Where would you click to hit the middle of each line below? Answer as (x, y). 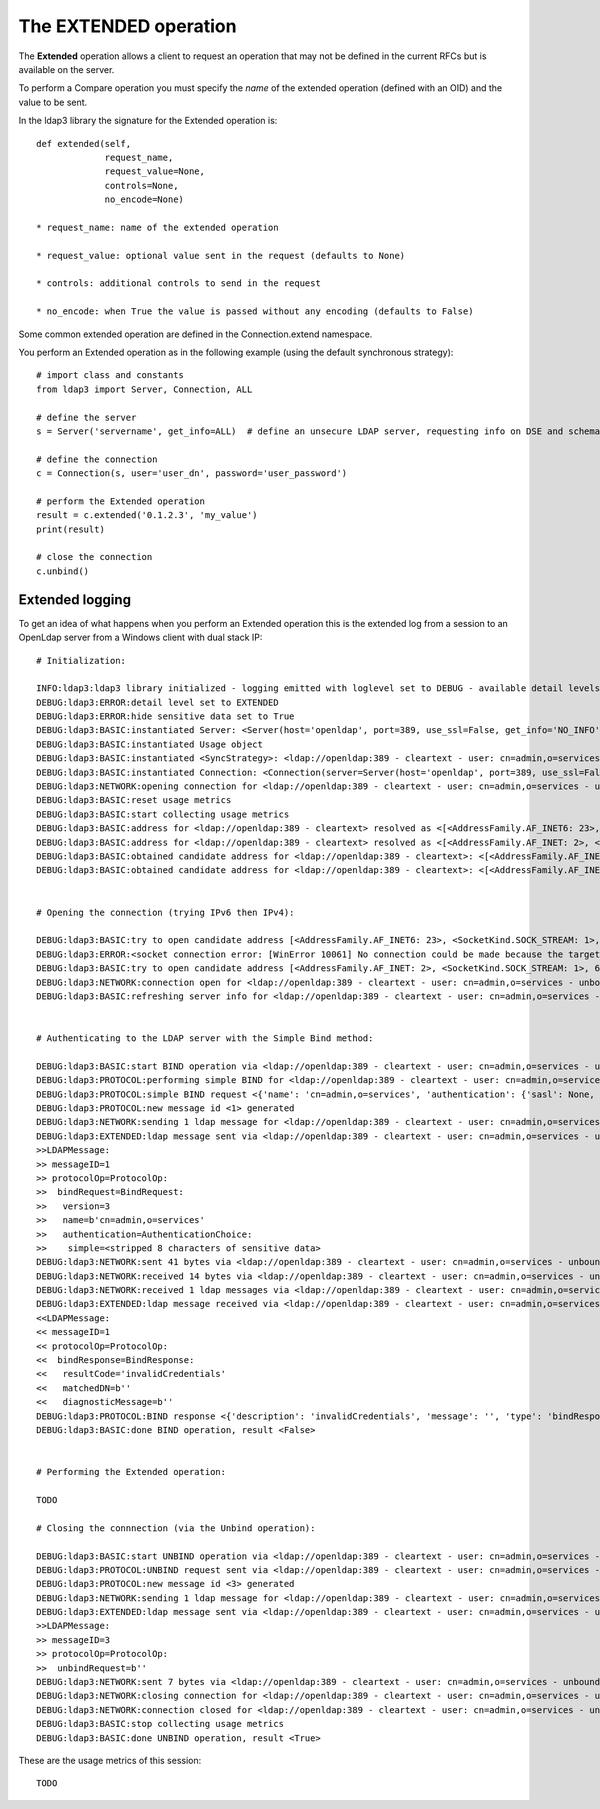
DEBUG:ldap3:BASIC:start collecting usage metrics (163, 814)
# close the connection (94, 557)
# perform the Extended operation (120, 501)
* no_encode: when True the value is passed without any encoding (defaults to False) (255, 311)
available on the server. (66, 69)
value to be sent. (53, 102)
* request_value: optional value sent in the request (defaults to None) (221, 255)
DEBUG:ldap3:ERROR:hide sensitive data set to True (165, 716)
